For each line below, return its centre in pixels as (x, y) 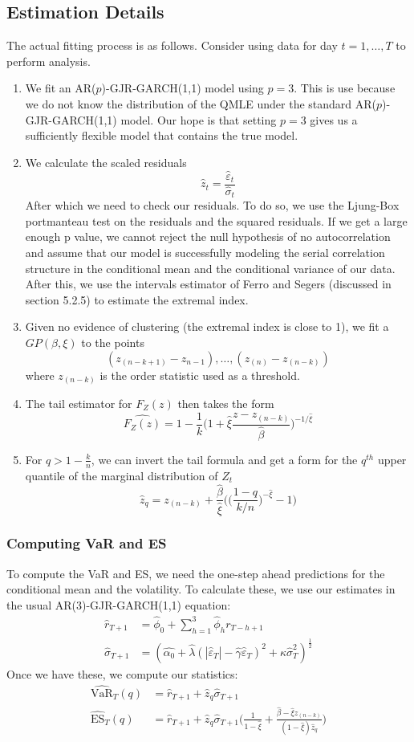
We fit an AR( (61, 88)
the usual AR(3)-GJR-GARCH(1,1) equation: (119, 604)
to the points (113, 342)
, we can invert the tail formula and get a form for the (224, 459)
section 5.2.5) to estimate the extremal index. (137, 299)
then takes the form (226, 404)
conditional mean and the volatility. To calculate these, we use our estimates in (201, 589)
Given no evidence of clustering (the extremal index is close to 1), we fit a (207, 326)
